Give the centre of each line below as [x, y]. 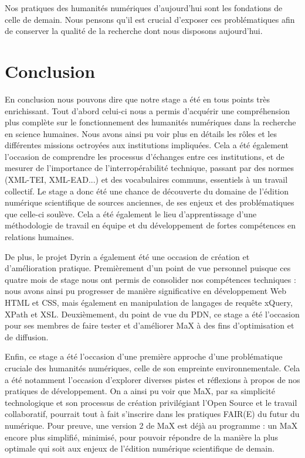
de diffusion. [27, 336]
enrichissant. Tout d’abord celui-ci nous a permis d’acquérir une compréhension [147, 110]
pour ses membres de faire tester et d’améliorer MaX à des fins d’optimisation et [150, 325]
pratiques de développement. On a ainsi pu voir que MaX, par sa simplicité [140, 391]
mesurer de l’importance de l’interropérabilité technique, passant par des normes [150, 168]
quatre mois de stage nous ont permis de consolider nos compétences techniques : [150, 279]
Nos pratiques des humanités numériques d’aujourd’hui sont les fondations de [144, 8]
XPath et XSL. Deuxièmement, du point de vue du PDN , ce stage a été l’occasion [152, 314]
